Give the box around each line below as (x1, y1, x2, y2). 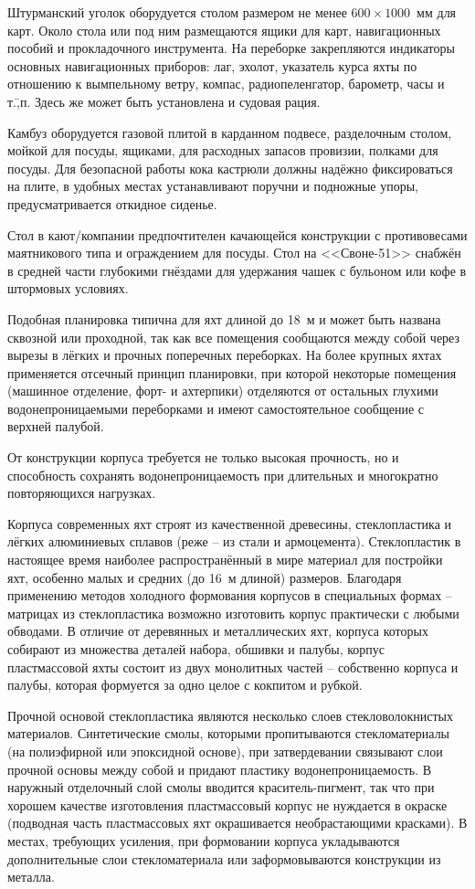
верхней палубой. (7, 417, 104, 436)
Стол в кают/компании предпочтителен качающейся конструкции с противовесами (7, 225, 468, 244)
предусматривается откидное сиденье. (7, 194, 217, 213)
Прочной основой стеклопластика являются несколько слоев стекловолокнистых (7, 705, 453, 725)
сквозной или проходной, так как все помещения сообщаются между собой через (7, 327, 460, 346)
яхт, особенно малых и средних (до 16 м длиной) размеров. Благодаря (7, 567, 402, 587)
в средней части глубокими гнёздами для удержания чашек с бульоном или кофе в (7, 260, 467, 280)
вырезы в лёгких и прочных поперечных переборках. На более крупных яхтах (7, 345, 442, 365)
